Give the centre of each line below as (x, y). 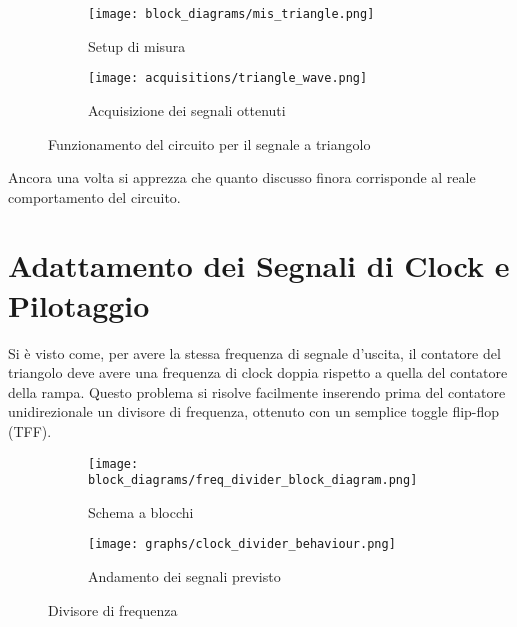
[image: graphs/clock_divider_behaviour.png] (242, 544)
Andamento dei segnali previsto (184, 576)
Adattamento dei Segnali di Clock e (259, 265)
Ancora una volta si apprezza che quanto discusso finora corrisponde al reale (242, 177)
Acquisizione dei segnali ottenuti (187, 109)
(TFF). (30, 430)
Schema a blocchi (141, 511)
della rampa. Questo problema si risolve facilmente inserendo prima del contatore (257, 391)
